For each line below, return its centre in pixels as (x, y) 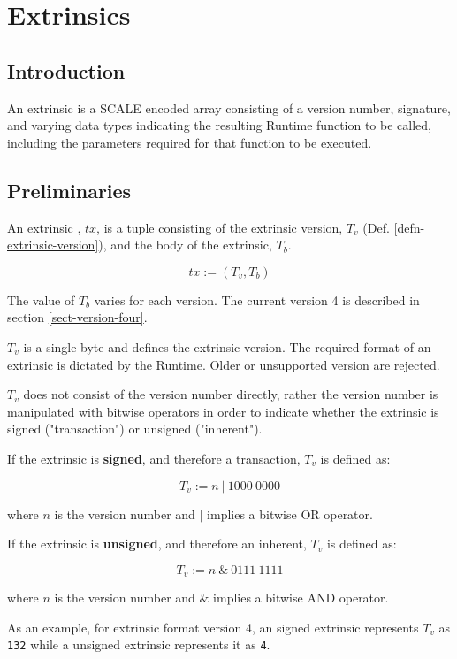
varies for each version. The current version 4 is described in (257, 299)
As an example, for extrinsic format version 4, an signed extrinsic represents (213, 627)
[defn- (409, 227)
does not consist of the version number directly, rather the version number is (231, 394)
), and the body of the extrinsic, (185, 245)
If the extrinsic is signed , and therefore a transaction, (154, 458)
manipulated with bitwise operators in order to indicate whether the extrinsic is (223, 411)
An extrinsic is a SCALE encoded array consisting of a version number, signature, (229, 107)
